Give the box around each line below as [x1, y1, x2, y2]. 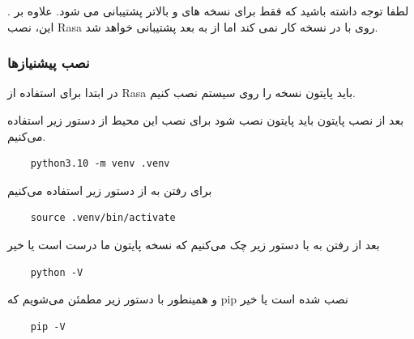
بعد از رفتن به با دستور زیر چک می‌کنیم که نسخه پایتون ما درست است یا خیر [7, 235, 380, 252]
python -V [30, 266, 83, 278]
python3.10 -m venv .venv [30, 158, 170, 170]
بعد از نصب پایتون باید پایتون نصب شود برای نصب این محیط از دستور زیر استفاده [7, 112, 404, 128]
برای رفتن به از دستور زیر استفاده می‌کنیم [7, 181, 212, 198]
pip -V [30, 320, 66, 333]
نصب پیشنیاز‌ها [7, 53, 90, 73]
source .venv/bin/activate [30, 212, 176, 224]
